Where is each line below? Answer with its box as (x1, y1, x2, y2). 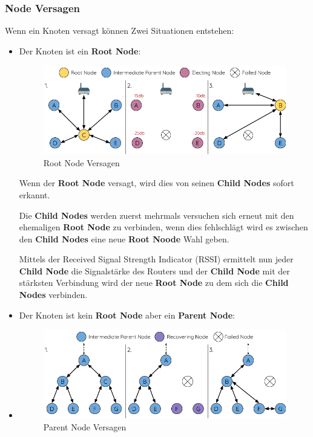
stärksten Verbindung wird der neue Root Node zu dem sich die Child (19, 276, 289, 289)
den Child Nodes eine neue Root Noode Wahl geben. (19, 232, 229, 245)
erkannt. (19, 188, 50, 201)
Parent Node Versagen (43, 420, 127, 433)
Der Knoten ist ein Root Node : (19, 44, 141, 57)
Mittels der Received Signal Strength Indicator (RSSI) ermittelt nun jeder (19, 253, 294, 265)
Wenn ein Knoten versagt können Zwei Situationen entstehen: (5, 24, 234, 37)
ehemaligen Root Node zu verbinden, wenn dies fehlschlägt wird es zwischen (19, 221, 308, 233)
